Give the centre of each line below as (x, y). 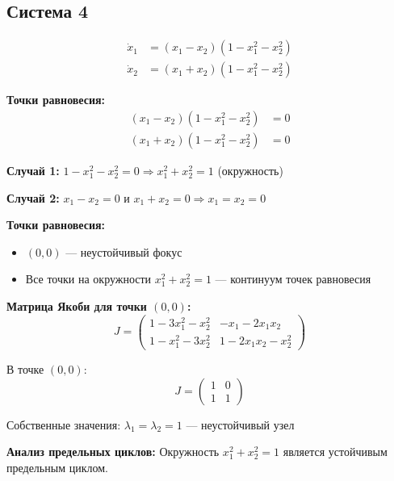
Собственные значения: (64, 424)
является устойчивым (335, 452)
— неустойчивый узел (240, 424)
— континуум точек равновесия (293, 279)
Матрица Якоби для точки (77, 305)
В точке (25, 369)
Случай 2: (33, 197)
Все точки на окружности (88, 279)
